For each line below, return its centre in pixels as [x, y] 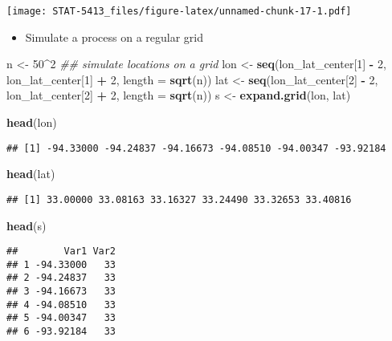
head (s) [27, 225]
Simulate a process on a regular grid [114, 37]
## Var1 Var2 [61, 252]
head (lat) [31, 174]
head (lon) [32, 122]
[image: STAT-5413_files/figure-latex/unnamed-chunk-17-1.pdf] [179, 11]
